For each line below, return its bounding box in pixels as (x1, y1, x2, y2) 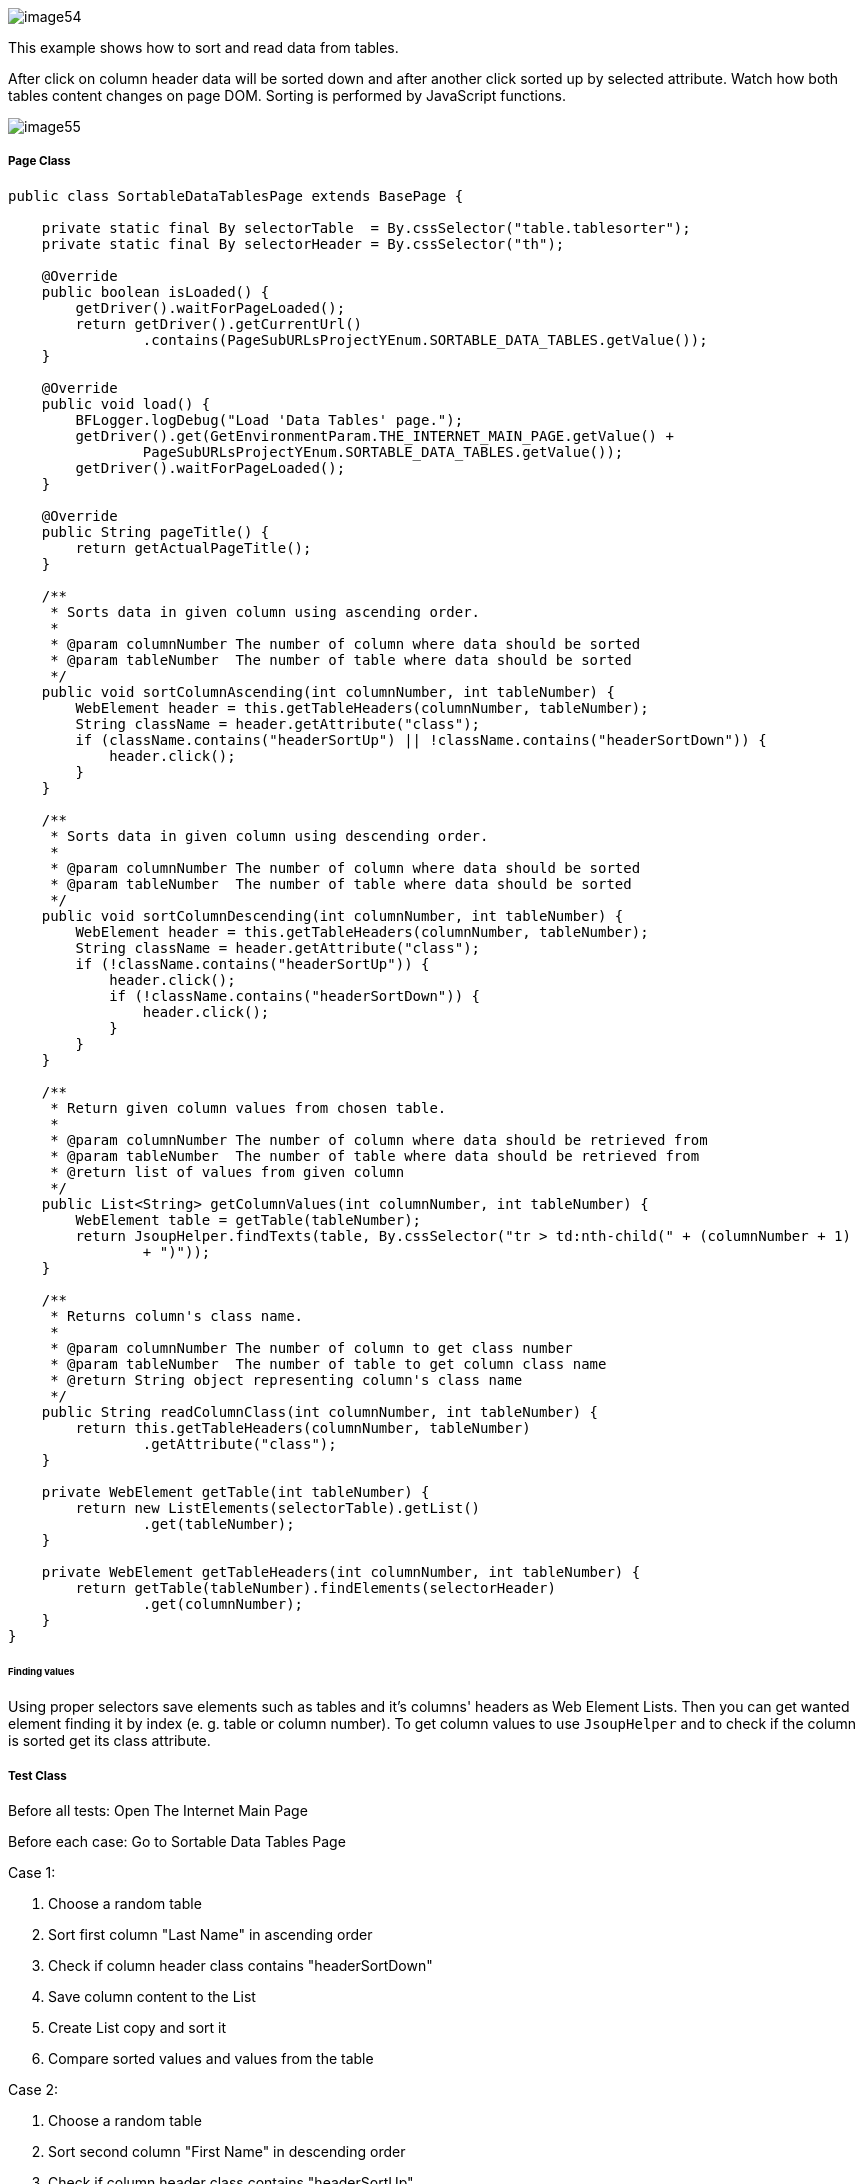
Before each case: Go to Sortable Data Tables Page (8, 1833, 346, 1851)
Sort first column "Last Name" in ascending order (48, 1926, 373, 1944)
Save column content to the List (48, 1988, 256, 2006)
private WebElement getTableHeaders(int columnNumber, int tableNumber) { (41, 1563, 641, 1580)
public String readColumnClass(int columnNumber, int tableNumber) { (41, 1403, 599, 1420)
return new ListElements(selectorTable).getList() (75, 1499, 481, 1516)
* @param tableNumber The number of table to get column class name (50, 1355, 607, 1372)
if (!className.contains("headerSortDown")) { (109, 987, 481, 1004)
